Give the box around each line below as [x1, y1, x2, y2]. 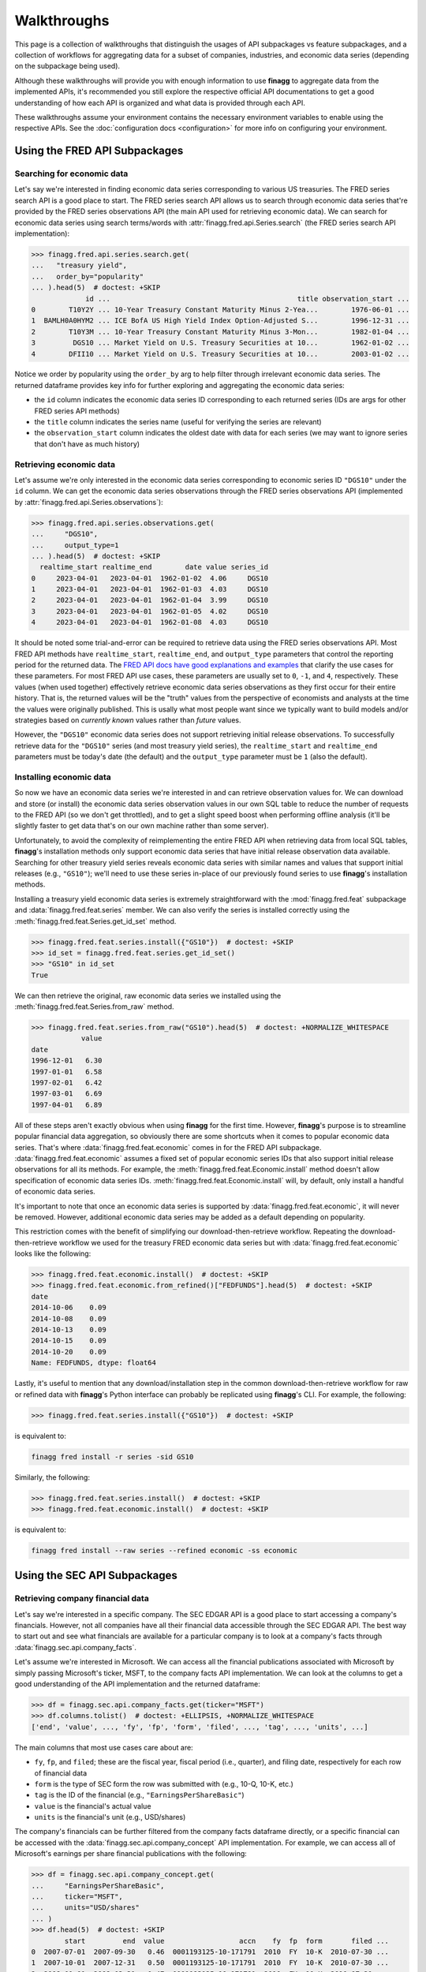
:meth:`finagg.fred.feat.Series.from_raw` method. [14, 1002, 174, 1011]
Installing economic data [14, 771, 112, 782]
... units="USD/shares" [31, 1903, 140, 1912]
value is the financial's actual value [34, 1801, 151, 1810]
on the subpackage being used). [14, 62, 121, 71]
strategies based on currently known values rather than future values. [14, 715, 241, 725]
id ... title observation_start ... [85, 294, 410, 303]
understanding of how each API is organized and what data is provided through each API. [14, 98, 305, 107]
